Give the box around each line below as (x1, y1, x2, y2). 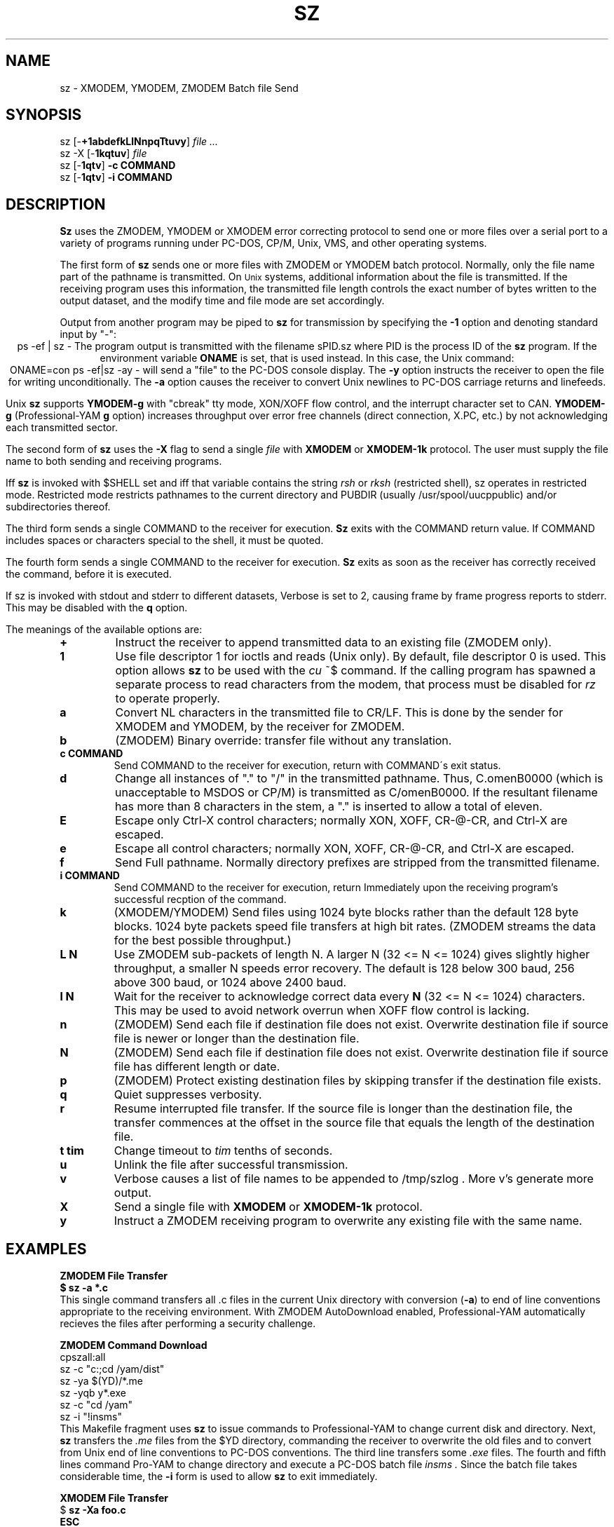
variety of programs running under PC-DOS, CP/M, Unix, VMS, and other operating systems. (60, 237, 487, 250)
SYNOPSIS (6, 106, 82, 124)
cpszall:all (60, 1351, 106, 1364)
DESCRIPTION (6, 195, 106, 213)
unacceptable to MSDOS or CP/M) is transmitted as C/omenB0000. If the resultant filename (114, 785, 598, 800)
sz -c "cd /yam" (60, 1399, 133, 1411)
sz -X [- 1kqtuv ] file (60, 147, 147, 160)
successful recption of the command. (114, 893, 287, 906)
